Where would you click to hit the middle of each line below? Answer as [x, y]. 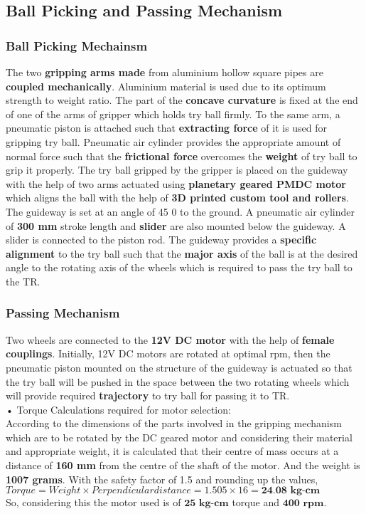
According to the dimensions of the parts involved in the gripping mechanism [174, 423]
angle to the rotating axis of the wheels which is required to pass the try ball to [179, 267]
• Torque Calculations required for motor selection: [118, 409]
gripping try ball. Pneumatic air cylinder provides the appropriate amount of [173, 141]
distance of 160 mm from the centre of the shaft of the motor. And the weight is [183, 465]
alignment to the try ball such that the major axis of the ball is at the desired [182, 253]
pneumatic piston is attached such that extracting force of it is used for [167, 128]
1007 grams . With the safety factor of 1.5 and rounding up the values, [162, 479]
